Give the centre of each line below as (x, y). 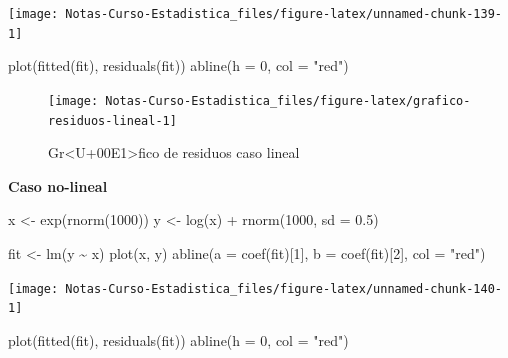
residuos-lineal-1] (112, 120)
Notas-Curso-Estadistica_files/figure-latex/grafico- (288, 100)
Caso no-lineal (58, 185)
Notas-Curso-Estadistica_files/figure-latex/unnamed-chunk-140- (283, 288)
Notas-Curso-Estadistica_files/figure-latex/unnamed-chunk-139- (283, 14)
